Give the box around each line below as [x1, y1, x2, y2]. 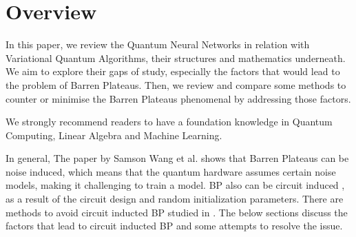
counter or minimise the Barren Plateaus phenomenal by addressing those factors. [6, 91, 351, 105]
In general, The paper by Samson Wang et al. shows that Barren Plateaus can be [6, 151, 349, 165]
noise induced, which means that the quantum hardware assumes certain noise [6, 164, 336, 178]
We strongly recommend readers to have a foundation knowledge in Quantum [6, 114, 333, 129]
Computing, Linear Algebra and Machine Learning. [6, 127, 222, 142]
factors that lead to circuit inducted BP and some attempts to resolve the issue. [6, 218, 343, 233]
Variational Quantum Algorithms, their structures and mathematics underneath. [6, 50, 346, 65]
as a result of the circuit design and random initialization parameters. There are [6, 192, 344, 206]
